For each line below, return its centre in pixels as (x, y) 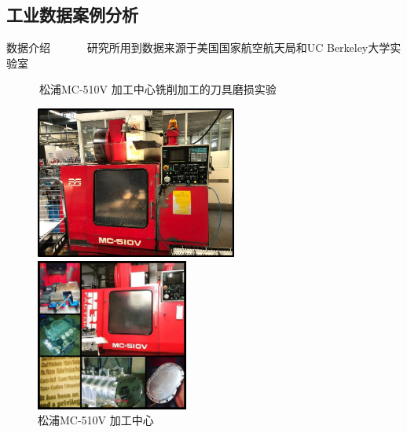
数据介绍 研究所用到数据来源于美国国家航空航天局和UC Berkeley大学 (198, 48)
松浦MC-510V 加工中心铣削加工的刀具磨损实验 (158, 89)
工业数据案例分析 (72, 15)
